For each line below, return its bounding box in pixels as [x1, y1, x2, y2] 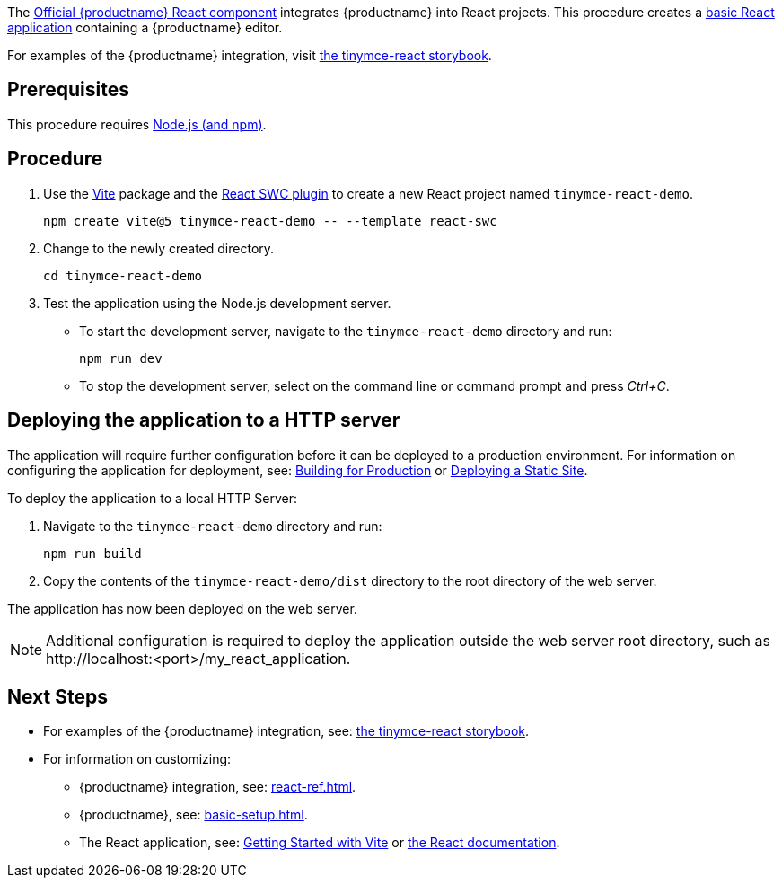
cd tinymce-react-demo [43, 268, 203, 283]
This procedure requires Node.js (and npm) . [7, 116, 267, 132]
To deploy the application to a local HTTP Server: [7, 490, 297, 506]
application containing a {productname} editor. [7, 20, 283, 35]
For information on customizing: [43, 751, 232, 767]
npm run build [43, 545, 142, 561]
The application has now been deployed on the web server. [7, 600, 357, 616]
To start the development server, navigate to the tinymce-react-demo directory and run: [79, 323, 612, 339]
